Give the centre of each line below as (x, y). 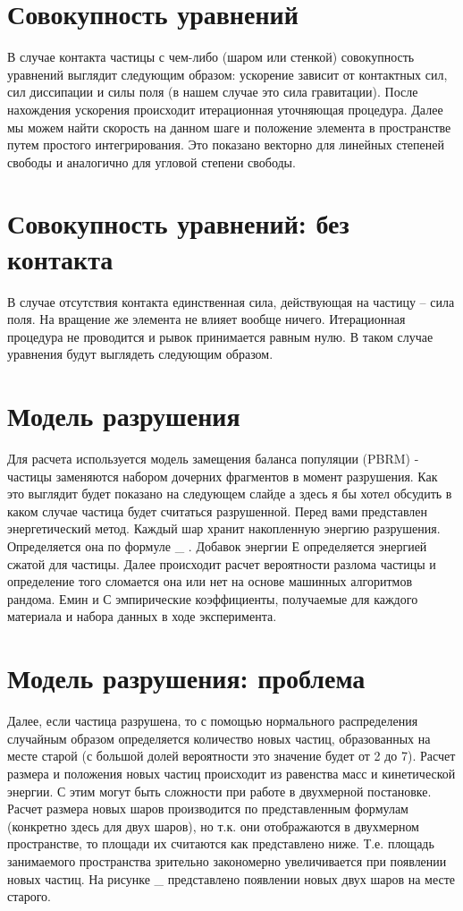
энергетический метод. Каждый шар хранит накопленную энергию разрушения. (224, 528)
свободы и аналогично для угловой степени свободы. (152, 162)
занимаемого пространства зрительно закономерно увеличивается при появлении (227, 860)
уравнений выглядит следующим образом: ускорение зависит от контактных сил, (227, 74)
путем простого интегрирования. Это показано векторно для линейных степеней (226, 145)
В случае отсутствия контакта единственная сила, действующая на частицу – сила (231, 301)
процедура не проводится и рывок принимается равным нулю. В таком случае (220, 336)
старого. (29, 896)
